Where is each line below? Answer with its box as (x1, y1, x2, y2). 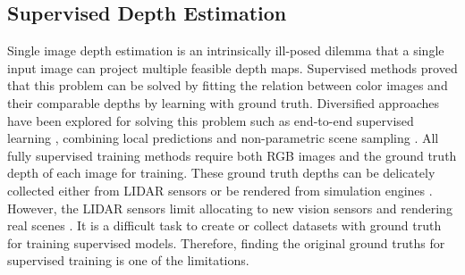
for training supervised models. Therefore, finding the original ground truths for (7, 233, 445, 252)
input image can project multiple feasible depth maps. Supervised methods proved (7, 58, 458, 77)
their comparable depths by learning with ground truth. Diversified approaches (7, 93, 439, 112)
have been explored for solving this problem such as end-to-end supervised (7, 111, 414, 129)
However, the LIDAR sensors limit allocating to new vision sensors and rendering (7, 198, 452, 217)
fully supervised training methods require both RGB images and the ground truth (7, 146, 457, 164)
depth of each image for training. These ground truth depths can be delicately (7, 163, 435, 182)
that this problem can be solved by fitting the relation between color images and (7, 76, 448, 95)
